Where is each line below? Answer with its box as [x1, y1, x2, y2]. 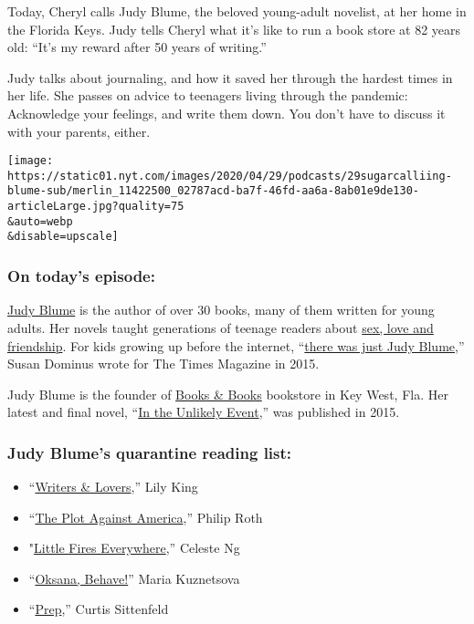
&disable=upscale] [7, 230, 119, 244]
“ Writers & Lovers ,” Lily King [28, 477, 198, 496]
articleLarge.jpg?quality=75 [7, 200, 184, 213]
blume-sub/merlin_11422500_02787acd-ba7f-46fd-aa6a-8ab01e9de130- [7, 184, 420, 198]
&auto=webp [7, 214, 73, 228]
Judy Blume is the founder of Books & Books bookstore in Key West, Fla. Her [7, 384, 448, 403]
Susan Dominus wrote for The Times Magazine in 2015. [7, 354, 320, 373]
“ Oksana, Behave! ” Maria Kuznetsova [28, 568, 240, 588]
